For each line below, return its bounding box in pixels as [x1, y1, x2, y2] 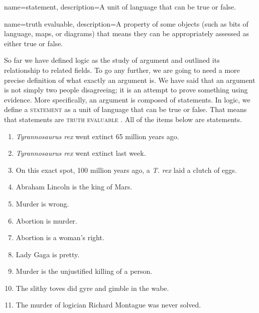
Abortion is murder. [16, 215, 77, 226]
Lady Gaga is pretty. [16, 249, 80, 259]
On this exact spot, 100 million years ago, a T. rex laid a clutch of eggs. [16, 164, 237, 175]
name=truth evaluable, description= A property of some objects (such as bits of [4, 18, 248, 29]
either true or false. [4, 38, 63, 48]
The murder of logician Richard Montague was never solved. [16, 299, 201, 310]
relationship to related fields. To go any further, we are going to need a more [4, 64, 240, 75]
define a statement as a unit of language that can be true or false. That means [4, 104, 247, 115]
